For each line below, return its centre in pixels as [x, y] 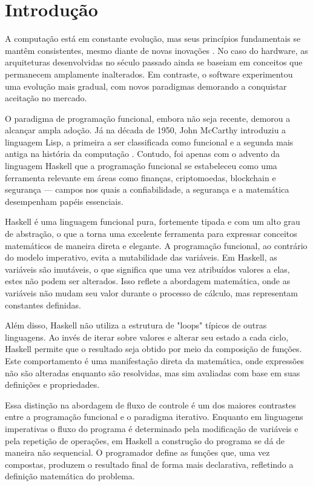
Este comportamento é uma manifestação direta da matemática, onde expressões [155, 360]
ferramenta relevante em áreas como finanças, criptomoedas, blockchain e [140, 177]
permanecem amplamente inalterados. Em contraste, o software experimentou [149, 74]
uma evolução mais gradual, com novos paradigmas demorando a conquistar [146, 86]
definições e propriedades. [52, 384]
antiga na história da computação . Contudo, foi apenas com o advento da [143, 154]
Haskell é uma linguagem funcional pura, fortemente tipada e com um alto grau [153, 221]
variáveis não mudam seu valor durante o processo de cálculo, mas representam [152, 293]
